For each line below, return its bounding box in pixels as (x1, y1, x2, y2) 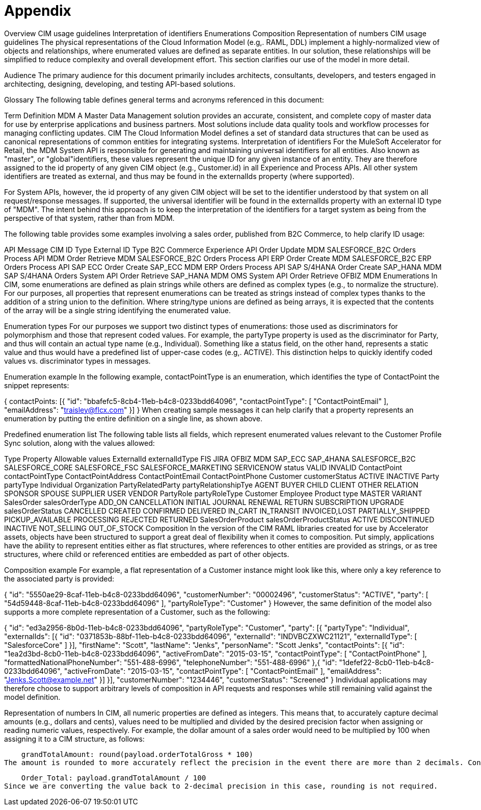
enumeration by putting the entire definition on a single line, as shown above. (4, 414, 262, 423)
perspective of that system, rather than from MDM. (4, 213, 175, 222)
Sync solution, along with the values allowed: (4, 438, 155, 447)
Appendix (4, 2, 71, 19)
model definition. (4, 692, 61, 701)
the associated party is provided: (4, 574, 115, 583)
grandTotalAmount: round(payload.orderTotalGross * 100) (21, 750, 253, 758)
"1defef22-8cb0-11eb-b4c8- (339, 657, 434, 667)
